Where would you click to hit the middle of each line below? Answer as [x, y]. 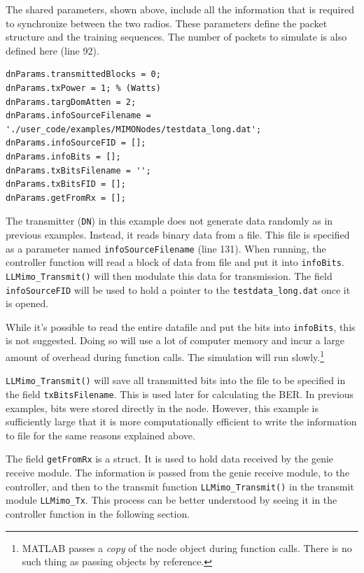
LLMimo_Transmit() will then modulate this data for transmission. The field [169, 275]
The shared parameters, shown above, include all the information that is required [180, 9]
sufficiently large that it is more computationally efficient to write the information [181, 422]
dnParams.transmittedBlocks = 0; [83, 75]
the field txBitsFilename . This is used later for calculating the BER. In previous [180, 394]
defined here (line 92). [52, 50]
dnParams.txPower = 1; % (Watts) [83, 88]
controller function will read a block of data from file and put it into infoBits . [175, 262]
